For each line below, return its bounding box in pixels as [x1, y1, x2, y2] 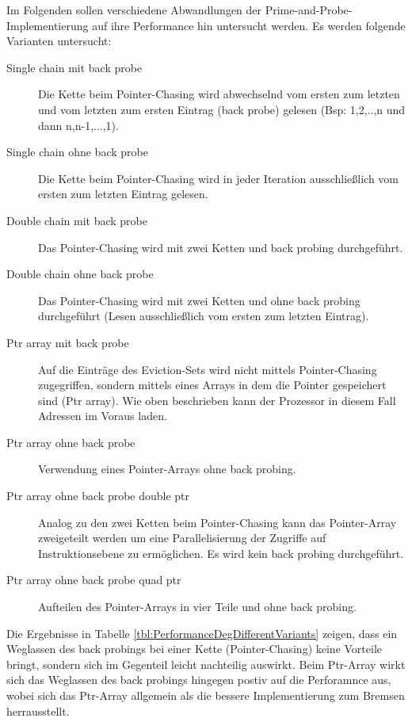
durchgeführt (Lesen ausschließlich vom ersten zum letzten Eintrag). [38, 308, 369, 324]
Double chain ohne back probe [6, 265, 154, 282]
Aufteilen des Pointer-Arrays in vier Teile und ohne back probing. [38, 598, 357, 615]
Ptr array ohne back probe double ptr [6, 487, 190, 504]
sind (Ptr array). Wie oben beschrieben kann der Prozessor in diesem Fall [38, 392, 396, 408]
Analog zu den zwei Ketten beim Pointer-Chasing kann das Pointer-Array [38, 514, 397, 530]
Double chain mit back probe [6, 212, 147, 228]
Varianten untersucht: [6, 32, 112, 49]
